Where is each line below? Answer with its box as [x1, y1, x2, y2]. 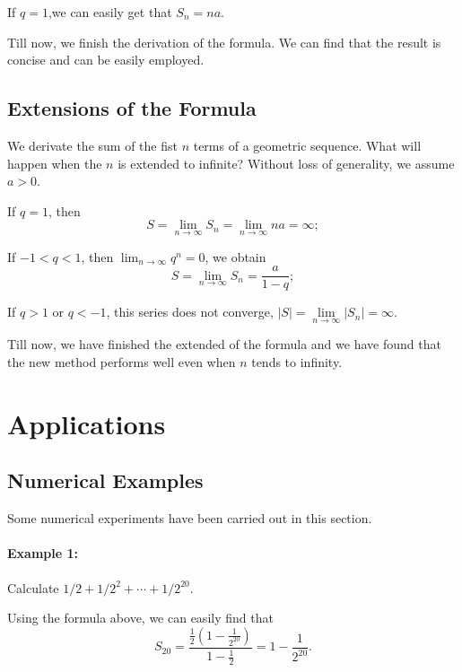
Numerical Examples [7, 467, 204, 494]
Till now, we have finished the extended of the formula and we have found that [7, 335, 441, 353]
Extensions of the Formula [7, 94, 257, 122]
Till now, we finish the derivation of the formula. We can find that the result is [7, 32, 441, 51]
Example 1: [7, 544, 78, 563]
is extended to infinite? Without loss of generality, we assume [118, 153, 455, 172]
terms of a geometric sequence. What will [193, 135, 422, 154]
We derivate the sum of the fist [7, 135, 178, 154]
